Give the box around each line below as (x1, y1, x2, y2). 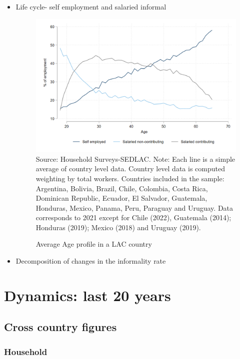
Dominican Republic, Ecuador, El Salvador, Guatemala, (35, 193, 207, 203)
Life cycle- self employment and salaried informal (15, 1, 166, 11)
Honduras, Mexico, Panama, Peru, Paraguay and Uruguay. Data (35, 202, 233, 213)
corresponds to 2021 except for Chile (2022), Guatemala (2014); (35, 212, 231, 223)
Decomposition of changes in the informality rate (15, 256, 166, 266)
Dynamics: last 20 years (4, 285, 171, 305)
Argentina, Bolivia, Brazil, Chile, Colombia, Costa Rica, (35, 183, 208, 193)
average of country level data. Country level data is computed (35, 163, 225, 174)
